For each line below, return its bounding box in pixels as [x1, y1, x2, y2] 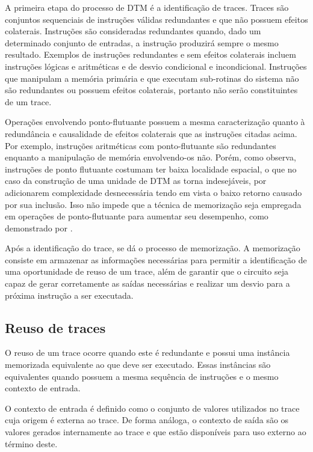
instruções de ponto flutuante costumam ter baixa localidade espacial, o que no [5, 162, 297, 175]
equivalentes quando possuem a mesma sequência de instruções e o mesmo [5, 370, 279, 382]
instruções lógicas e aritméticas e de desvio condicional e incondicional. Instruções [5, 60, 307, 72]
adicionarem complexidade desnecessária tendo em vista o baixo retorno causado [5, 186, 302, 198]
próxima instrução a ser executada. [5, 289, 134, 301]
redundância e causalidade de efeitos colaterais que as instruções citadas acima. [5, 127, 297, 139]
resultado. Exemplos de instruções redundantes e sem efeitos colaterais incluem [5, 48, 296, 61]
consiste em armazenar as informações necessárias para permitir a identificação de [5, 253, 307, 266]
